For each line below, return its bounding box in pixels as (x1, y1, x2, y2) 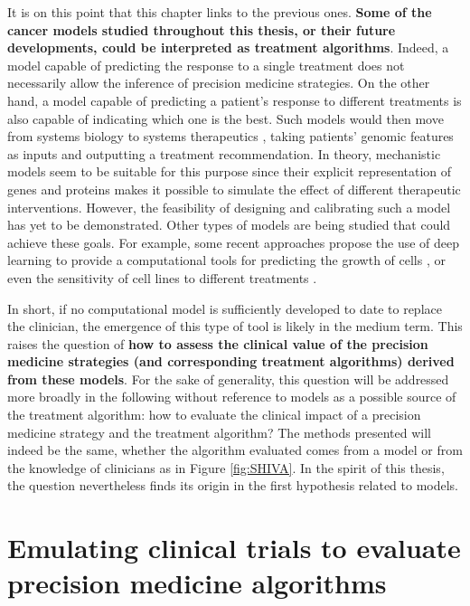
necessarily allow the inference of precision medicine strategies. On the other (7, 73, 430, 92)
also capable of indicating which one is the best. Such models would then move (7, 109, 444, 128)
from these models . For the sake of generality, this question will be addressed (7, 369, 449, 388)
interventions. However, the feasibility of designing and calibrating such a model (7, 197, 451, 216)
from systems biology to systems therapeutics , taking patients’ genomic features (7, 127, 454, 146)
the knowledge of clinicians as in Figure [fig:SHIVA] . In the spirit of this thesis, (7, 458, 445, 477)
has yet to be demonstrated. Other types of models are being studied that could (7, 215, 451, 234)
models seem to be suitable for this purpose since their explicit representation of (7, 162, 452, 181)
